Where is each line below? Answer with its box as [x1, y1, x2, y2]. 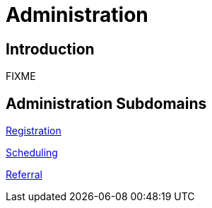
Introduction [6, 40, 95, 58]
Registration [6, 125, 61, 137]
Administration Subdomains [6, 94, 207, 112]
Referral [6, 168, 42, 181]
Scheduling [6, 146, 58, 159]
